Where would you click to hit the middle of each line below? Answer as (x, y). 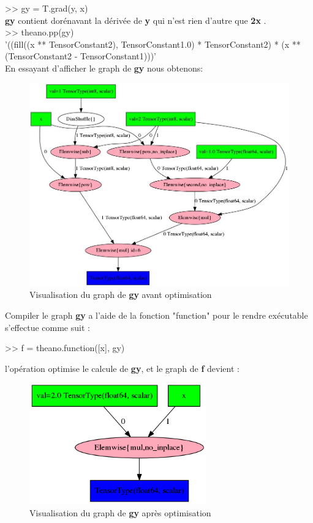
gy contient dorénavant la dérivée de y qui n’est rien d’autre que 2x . (136, 20)
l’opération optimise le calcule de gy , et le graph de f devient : (122, 368)
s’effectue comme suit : (47, 327)
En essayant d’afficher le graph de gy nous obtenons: (104, 68)
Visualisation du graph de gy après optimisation (120, 513)
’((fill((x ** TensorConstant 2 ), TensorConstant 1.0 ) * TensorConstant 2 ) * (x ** (153, 44)
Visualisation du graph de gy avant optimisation (121, 295)
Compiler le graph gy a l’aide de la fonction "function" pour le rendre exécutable (156, 315)
